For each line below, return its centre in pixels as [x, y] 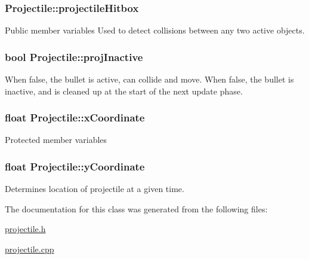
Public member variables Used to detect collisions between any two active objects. [155, 30]
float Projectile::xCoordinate [75, 118]
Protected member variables [56, 140]
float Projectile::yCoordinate [75, 166]
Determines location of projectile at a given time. [95, 189]
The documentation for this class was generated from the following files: [136, 208]
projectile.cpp [30, 249]
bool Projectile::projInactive [74, 57]
